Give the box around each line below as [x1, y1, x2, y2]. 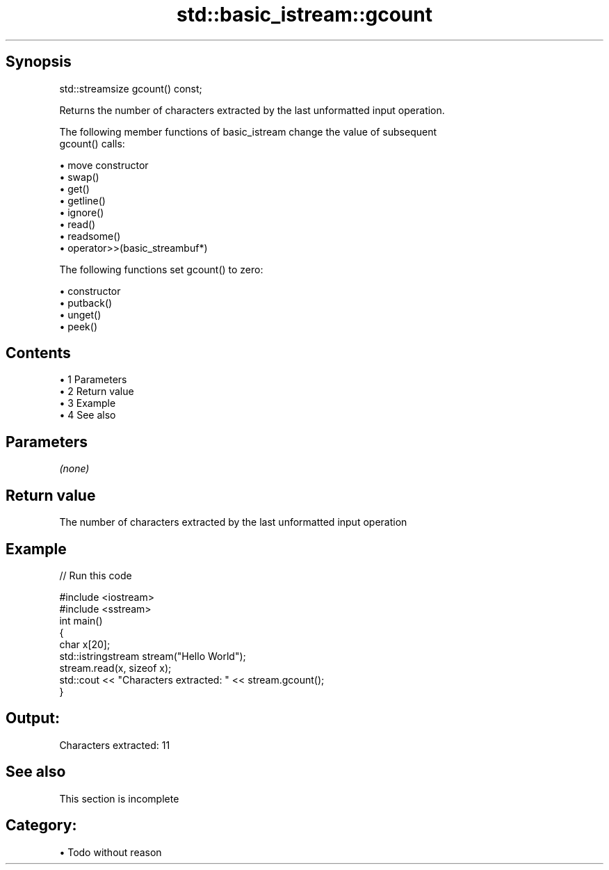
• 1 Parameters [59, 373, 127, 386]
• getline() [59, 194, 106, 207]
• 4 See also [59, 409, 116, 421]
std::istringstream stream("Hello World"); [59, 650, 246, 662]
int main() [59, 614, 103, 627]
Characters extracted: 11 [59, 739, 170, 751]
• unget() [59, 308, 101, 321]
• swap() [59, 170, 99, 183]
